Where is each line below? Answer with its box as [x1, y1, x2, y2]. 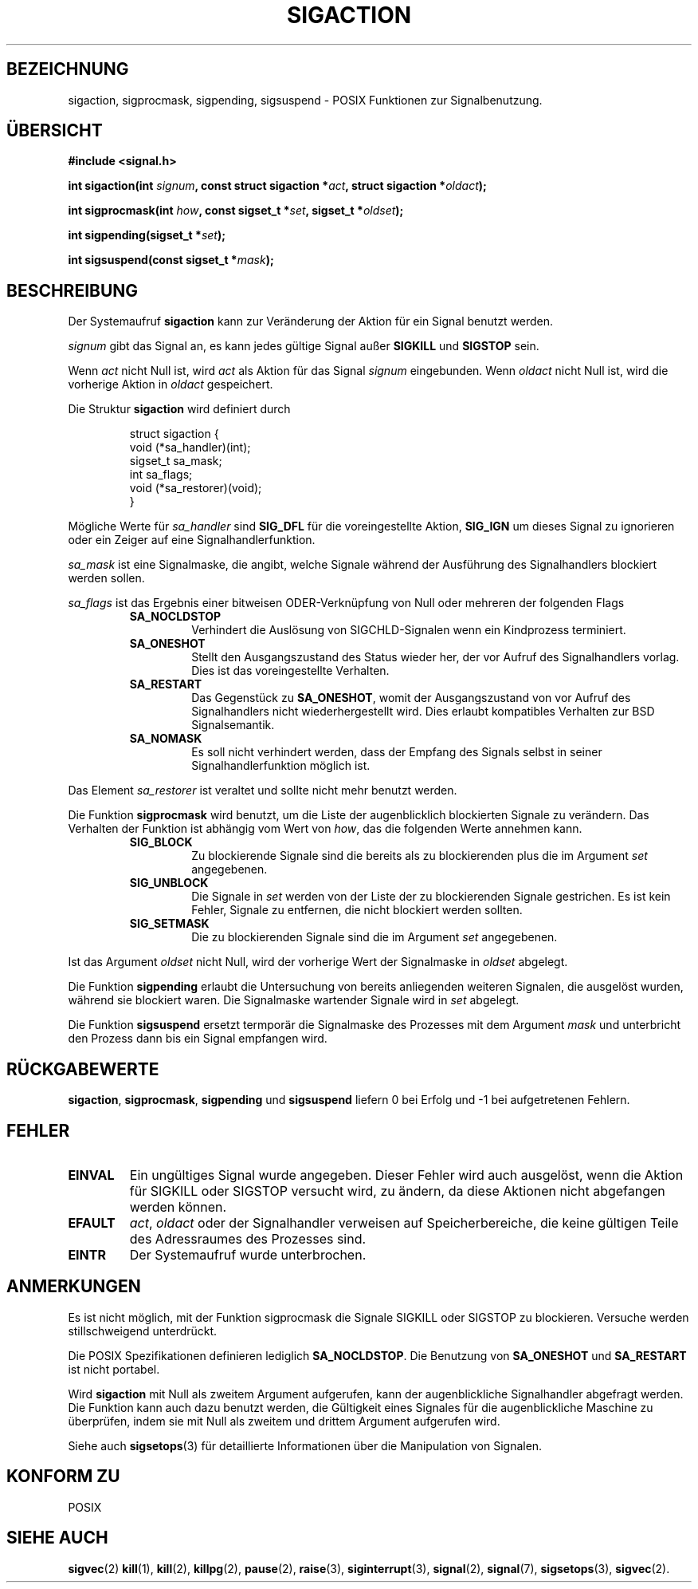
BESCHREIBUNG [6, 280, 139, 301]
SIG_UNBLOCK [129, 876, 209, 890]
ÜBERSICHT [6, 120, 103, 141]
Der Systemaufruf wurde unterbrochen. [129, 1246, 367, 1263]
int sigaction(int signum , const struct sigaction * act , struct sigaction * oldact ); [68, 179, 487, 193]
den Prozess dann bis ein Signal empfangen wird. [68, 1031, 327, 1046]
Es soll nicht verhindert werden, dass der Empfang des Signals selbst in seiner [191, 745, 602, 759]
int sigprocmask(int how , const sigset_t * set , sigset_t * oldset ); [68, 203, 404, 218]
